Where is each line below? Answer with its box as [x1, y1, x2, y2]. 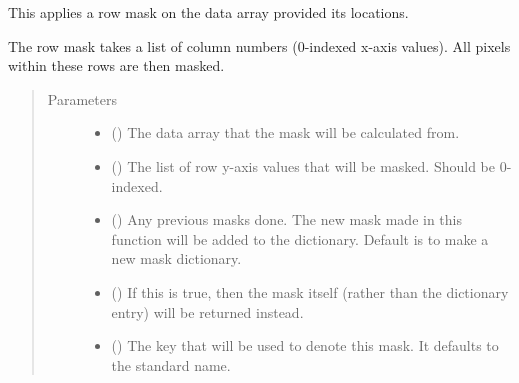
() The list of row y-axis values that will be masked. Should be [111, 155, 495, 176]
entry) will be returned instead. [111, 301, 304, 322]
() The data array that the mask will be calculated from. [111, 122, 460, 143]
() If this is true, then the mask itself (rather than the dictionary [111, 281, 509, 302]
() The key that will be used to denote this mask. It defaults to [111, 335, 499, 356]
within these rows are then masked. [8, 55, 225, 76]
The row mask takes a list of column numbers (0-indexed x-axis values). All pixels [8, 35, 511, 56]
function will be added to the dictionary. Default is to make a [111, 228, 489, 249]
